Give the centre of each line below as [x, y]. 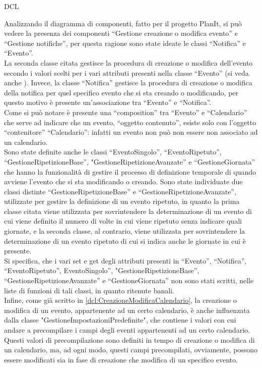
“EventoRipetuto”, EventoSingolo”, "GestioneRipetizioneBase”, [102, 270]
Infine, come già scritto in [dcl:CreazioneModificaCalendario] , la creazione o [120, 300]
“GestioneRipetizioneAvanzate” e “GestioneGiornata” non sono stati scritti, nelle [129, 280]
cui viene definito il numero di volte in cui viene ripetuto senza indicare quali [123, 221]
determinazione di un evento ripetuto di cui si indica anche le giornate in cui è [125, 241]
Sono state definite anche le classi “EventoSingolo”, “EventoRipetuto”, [113, 152]
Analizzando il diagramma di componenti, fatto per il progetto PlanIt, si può [123, 23]
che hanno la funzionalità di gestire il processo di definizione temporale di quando [130, 171]
